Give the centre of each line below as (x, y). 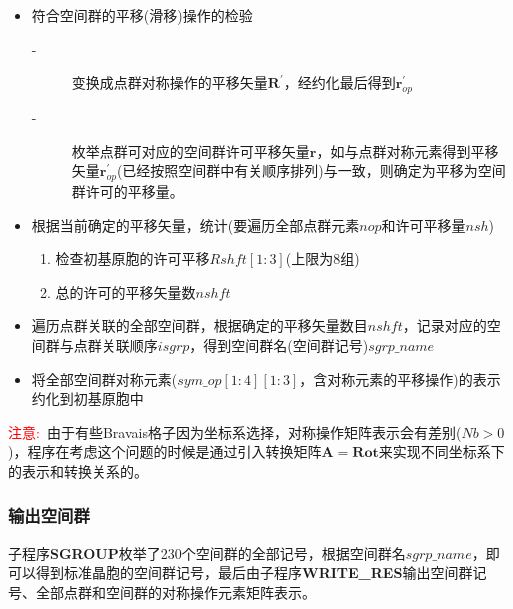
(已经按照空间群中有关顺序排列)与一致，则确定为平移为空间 (311, 170)
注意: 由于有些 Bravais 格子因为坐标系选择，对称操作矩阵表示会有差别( (235, 431)
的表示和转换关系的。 (78, 470)
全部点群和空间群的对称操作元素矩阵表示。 (175, 591)
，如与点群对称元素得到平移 (407, 150)
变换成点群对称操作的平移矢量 (169, 82)
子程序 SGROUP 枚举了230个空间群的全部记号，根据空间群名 (207, 552)
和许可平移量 (423, 224)
